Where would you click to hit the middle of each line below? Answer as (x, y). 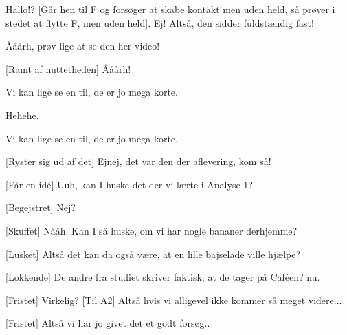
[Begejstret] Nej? (41, 207)
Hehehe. (22, 115)
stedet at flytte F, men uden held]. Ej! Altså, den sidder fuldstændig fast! (160, 22)
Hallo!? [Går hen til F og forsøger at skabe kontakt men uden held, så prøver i (170, 9)
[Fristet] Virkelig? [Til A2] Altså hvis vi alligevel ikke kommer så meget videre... (174, 300)
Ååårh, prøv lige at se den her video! (83, 46)
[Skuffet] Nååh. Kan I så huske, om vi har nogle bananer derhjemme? (152, 230)
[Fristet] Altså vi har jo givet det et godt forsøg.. (108, 323)
